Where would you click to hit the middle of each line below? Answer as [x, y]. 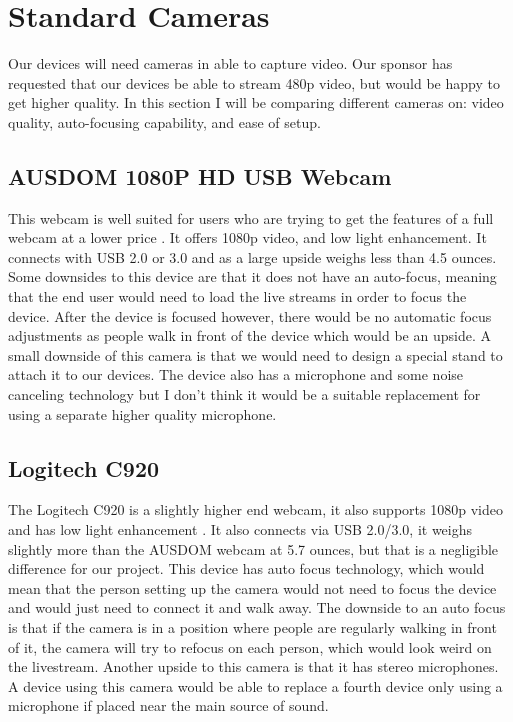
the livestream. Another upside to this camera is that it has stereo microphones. [253, 666]
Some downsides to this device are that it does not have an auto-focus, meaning [252, 276]
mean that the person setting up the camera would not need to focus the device [252, 587]
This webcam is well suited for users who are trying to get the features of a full [251, 217]
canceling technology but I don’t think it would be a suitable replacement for [244, 394]
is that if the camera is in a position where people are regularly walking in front [252, 627]
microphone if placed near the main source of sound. [168, 705]
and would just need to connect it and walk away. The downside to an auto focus [257, 607]
